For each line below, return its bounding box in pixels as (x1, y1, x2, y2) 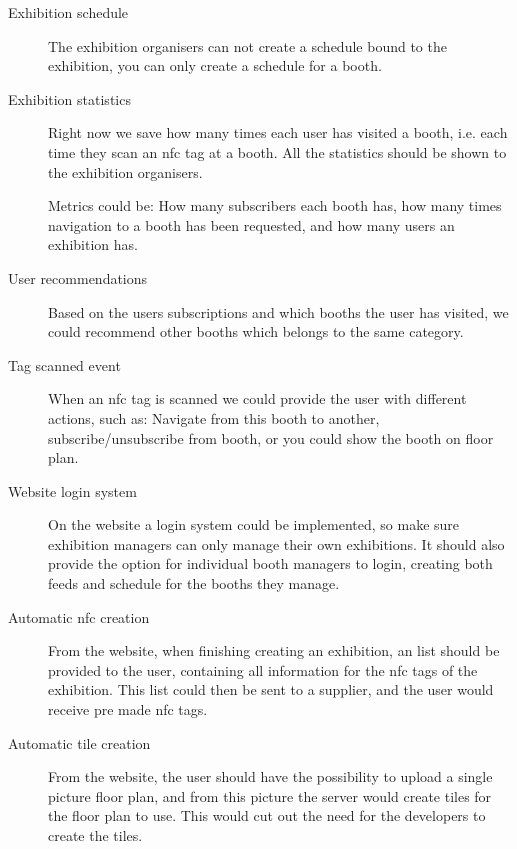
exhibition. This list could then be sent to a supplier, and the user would (48, 679, 494, 700)
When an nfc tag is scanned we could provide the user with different (48, 388, 467, 409)
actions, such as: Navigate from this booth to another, (48, 407, 380, 428)
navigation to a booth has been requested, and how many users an (48, 214, 455, 235)
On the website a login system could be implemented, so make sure (48, 514, 460, 535)
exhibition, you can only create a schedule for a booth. (48, 55, 382, 76)
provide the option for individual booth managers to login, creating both (48, 553, 493, 574)
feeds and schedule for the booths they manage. (48, 573, 340, 594)
